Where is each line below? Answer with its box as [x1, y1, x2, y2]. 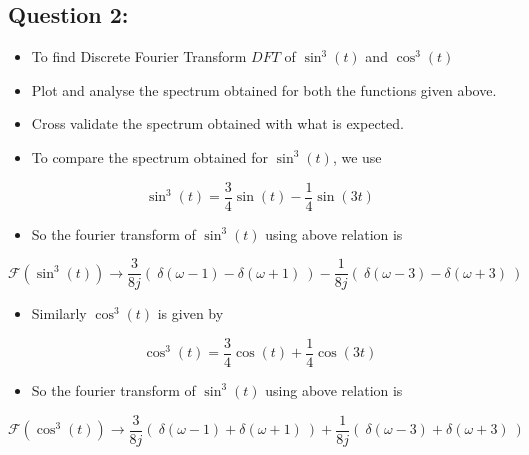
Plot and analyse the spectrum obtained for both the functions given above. [31, 79, 497, 100]
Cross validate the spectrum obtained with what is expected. [31, 113, 404, 134]
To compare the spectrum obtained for [31, 146, 269, 167]
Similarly [31, 303, 87, 324]
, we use [332, 146, 382, 167]
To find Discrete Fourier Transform [31, 46, 247, 67]
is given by [157, 303, 224, 324]
